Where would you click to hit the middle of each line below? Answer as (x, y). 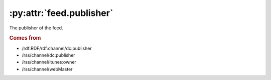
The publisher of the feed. (36, 28)
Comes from (25, 38)
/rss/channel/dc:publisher (48, 55)
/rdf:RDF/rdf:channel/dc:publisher (57, 48)
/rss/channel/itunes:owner (49, 62)
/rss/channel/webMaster (47, 69)
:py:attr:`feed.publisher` (61, 13)
